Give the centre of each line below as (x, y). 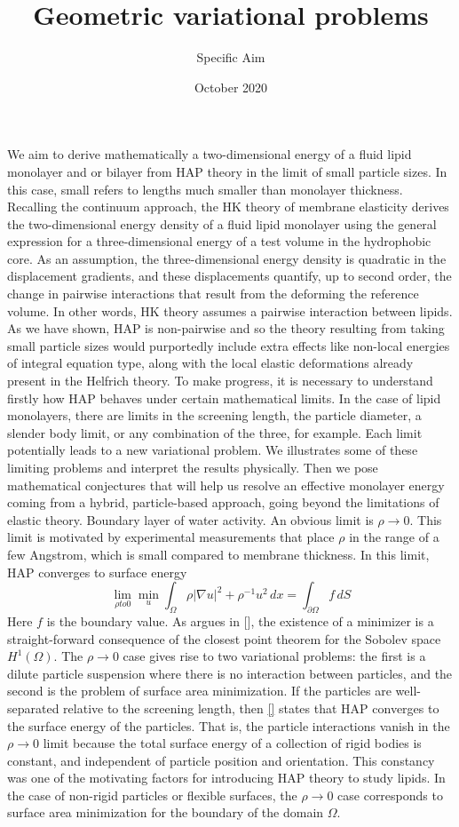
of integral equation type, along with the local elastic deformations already (210, 363)
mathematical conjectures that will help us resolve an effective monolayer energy (226, 485)
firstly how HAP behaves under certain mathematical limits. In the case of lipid (224, 398)
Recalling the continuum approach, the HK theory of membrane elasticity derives (228, 207)
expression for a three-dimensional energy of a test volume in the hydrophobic (219, 241)
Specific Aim (231, 57)
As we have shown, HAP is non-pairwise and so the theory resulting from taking (226, 328)
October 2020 (231, 87)
